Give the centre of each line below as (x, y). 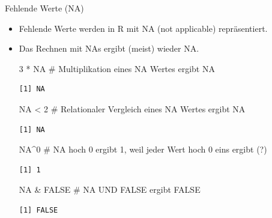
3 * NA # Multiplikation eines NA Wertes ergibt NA (117, 68)
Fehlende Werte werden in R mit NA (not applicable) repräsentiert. (143, 28)
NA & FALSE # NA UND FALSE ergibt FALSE (110, 189)
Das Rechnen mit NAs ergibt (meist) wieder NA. (109, 48)
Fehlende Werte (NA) (44, 8)
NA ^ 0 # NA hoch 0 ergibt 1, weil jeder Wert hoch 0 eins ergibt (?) (143, 149)
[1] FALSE (38, 210)
